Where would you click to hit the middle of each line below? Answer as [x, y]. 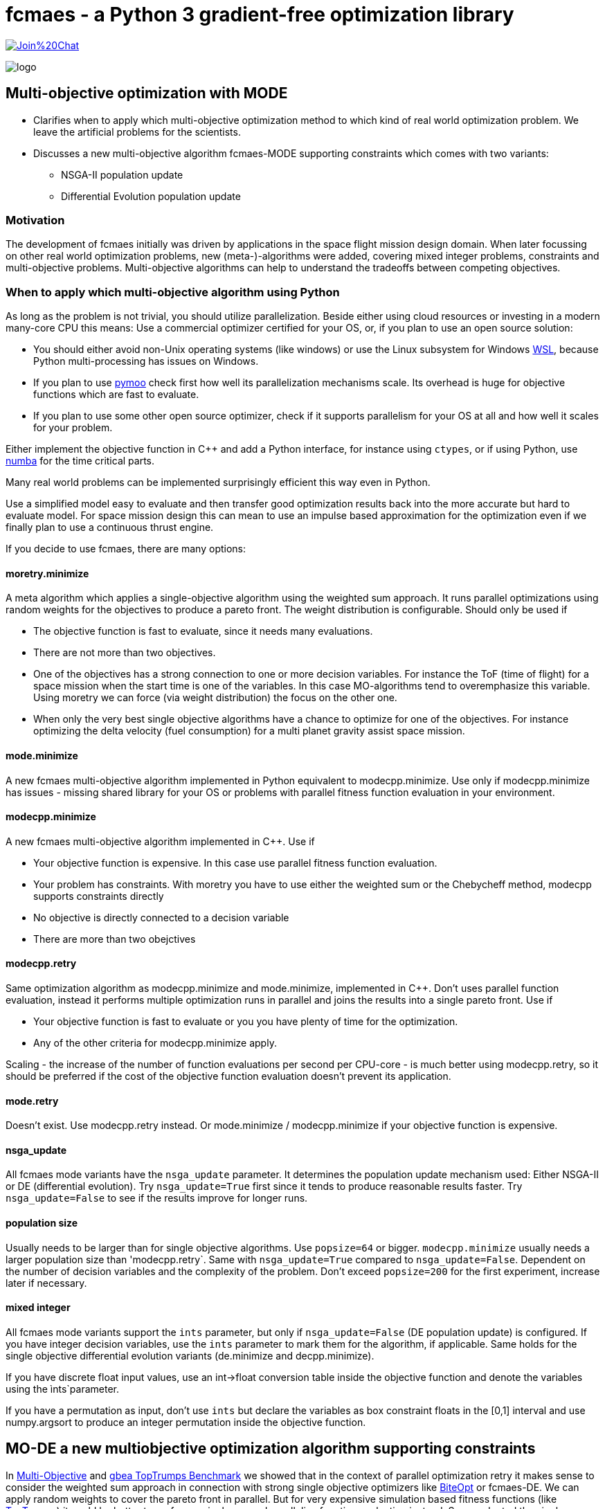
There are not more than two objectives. [125, 653]
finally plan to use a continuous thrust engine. [110, 527]
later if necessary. [46, 1283]
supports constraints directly [99, 896]
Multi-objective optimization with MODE [147, 93]
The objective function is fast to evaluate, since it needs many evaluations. [203, 631]
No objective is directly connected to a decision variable [161, 917]
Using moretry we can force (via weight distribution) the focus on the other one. [215, 698]
